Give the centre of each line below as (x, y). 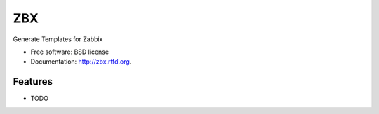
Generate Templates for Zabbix (58, 39)
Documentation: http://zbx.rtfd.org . (81, 62)
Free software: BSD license (69, 52)
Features (33, 81)
